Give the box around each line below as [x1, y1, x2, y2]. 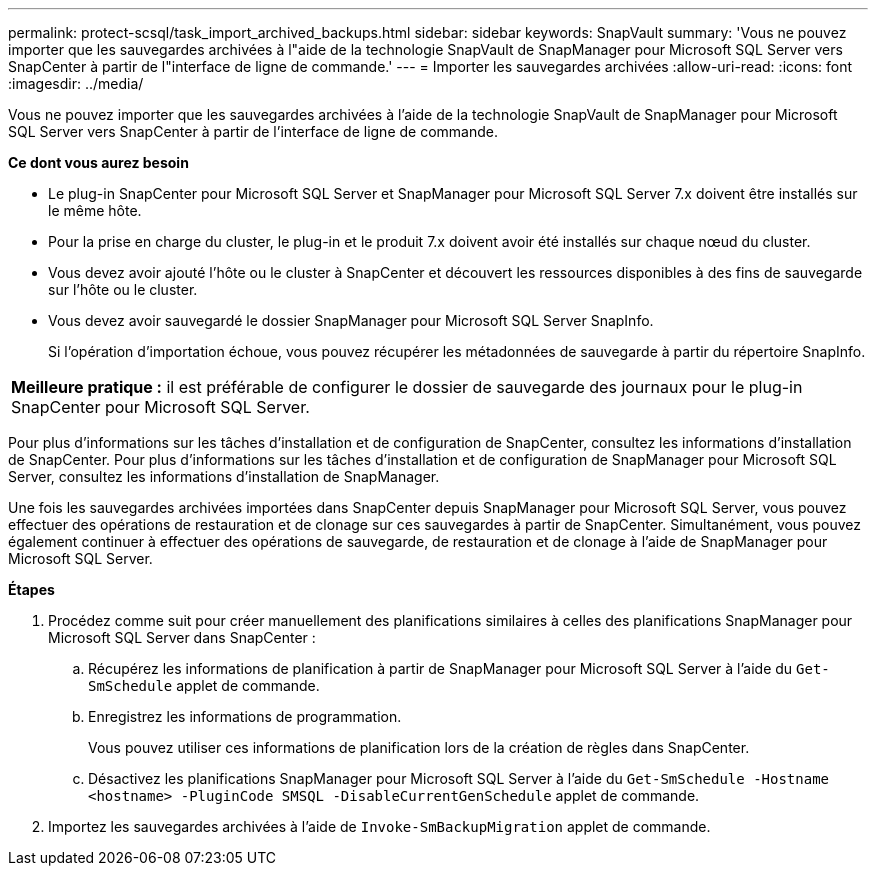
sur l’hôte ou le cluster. [48, 281, 198, 298]
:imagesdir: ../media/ [8, 75, 144, 92]
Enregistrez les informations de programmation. [88, 708, 402, 725]
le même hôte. [48, 202, 142, 219]
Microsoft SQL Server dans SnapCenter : [48, 629, 316, 646]
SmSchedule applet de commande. [88, 677, 320, 694]
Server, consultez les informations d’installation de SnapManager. [8, 468, 440, 485]
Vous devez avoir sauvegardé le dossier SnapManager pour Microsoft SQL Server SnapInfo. [48, 312, 654, 329]
